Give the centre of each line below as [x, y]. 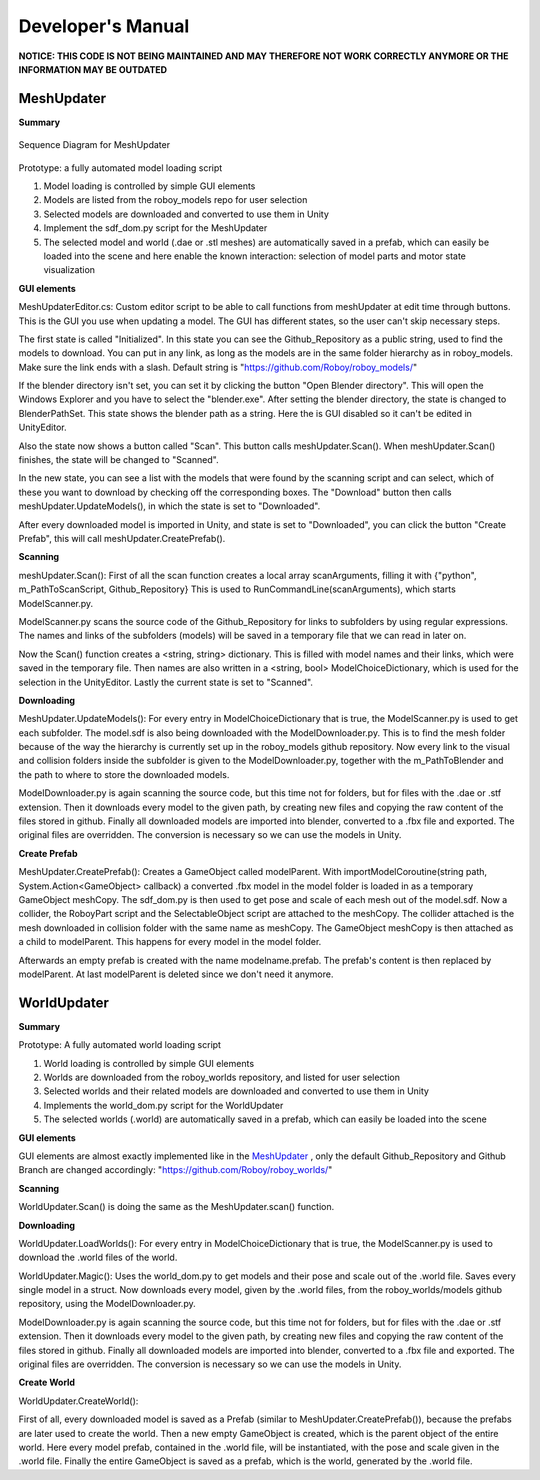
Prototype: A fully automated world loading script [120, 1045]
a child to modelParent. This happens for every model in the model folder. [170, 942]
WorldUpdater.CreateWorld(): [78, 1401]
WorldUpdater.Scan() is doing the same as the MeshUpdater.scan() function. [176, 1207]
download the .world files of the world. [98, 1257]
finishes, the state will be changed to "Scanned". [118, 460]
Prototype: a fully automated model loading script [120, 167]
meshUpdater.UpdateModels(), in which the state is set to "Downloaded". [169, 506]
